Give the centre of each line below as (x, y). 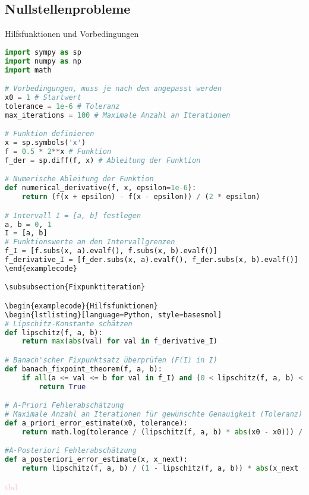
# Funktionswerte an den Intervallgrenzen (90, 242)
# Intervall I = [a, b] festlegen (73, 215)
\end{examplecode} (41, 268)
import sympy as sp (43, 52)
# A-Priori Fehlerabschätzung (64, 406)
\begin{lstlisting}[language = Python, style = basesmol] (113, 315)
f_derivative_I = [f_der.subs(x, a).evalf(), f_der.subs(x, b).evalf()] (152, 260)
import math (28, 70)
